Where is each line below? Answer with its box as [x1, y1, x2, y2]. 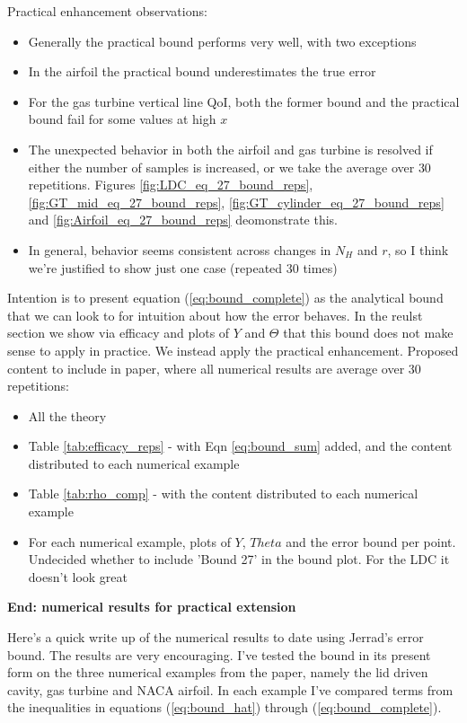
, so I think [387, 240, 449, 259]
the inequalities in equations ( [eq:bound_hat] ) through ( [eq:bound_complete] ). [7, 698, 442, 717]
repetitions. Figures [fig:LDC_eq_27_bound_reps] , [28, 175, 313, 194]
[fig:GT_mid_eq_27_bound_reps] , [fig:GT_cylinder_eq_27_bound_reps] [28, 192, 445, 211]
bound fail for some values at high [28, 110, 216, 128]
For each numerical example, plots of [28, 532, 231, 551]
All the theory [28, 406, 107, 425]
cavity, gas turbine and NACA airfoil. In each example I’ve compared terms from [7, 680, 454, 699]
